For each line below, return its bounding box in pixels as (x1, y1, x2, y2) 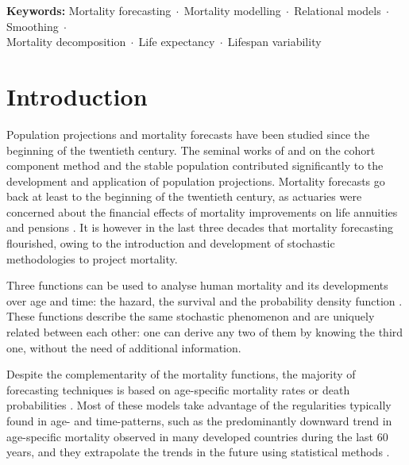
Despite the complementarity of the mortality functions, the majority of (6, 366, 356, 382)
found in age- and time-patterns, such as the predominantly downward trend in (6, 413, 392, 428)
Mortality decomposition (6, 33, 126, 50)
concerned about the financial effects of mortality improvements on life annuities (6, 203, 398, 220)
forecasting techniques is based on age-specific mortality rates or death (6, 381, 350, 398)
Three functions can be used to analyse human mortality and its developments (6, 277, 388, 294)
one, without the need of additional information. (6, 339, 241, 355)
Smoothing (6, 17, 59, 34)
